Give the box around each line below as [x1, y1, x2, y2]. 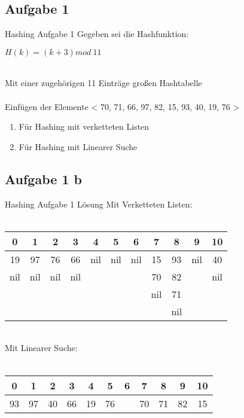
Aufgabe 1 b [5, 169, 82, 188]
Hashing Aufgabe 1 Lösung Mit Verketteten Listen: [5, 197, 193, 210]
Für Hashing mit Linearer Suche [19, 140, 138, 152]
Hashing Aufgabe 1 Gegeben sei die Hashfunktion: [5, 28, 189, 40]
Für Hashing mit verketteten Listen [19, 120, 150, 133]
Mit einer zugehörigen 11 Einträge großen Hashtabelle [5, 77, 202, 89]
